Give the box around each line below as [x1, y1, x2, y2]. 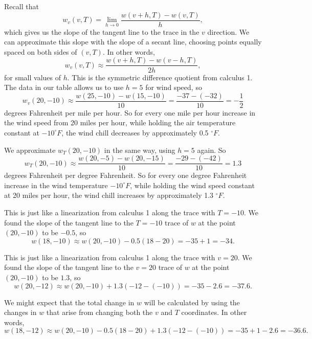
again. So [197, 144, 226, 155]
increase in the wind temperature [4, 179, 108, 190]
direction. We [207, 26, 250, 37]
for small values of [4, 72, 61, 82]
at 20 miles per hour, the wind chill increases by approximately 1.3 [4, 190, 214, 200]
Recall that [4, 1, 39, 11]
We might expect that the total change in [4, 297, 135, 307]
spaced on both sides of [4, 46, 77, 57]
